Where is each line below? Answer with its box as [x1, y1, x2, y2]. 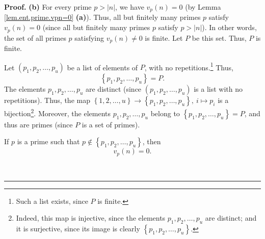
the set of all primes [4, 32, 66, 43]
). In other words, [202, 22, 257, 33]
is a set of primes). [82, 119, 140, 129]
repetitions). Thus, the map [4, 95, 90, 105]
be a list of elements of [67, 62, 138, 72]
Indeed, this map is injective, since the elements [16, 213, 166, 223]
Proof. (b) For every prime [4, 2, 92, 12]
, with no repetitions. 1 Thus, [144, 60, 233, 72]
